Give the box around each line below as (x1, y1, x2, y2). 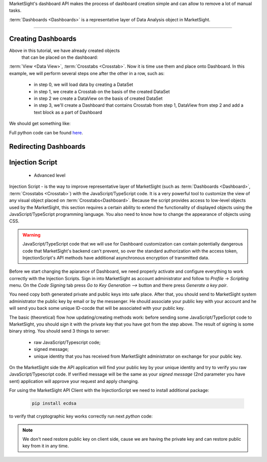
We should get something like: (9, 121, 71, 126)
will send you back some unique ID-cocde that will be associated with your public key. (9, 305, 185, 311)
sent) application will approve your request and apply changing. (9, 378, 139, 384)
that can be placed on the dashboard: (21, 54, 98, 60)
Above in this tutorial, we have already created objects (9, 47, 120, 53)
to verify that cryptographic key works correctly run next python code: (9, 413, 153, 420)
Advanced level (34, 172, 66, 178)
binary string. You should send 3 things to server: (9, 328, 110, 334)
